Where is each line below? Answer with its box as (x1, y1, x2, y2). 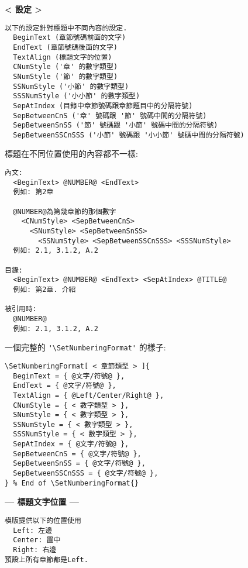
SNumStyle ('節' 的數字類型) (13, 72, 118, 81)
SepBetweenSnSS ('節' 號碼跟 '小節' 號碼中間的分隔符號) (13, 121, 218, 130)
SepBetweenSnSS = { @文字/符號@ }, (13, 459, 146, 468)
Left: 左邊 (13, 526, 53, 535)
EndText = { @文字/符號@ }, (13, 381, 116, 390)
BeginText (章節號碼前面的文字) (13, 33, 126, 42)
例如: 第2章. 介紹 (13, 285, 76, 294)
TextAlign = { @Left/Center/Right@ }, (13, 391, 164, 400)
